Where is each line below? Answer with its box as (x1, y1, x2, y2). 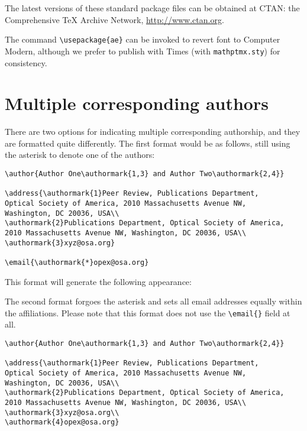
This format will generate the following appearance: (5, 275, 192, 287)
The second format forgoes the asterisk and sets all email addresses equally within (5, 295, 302, 307)
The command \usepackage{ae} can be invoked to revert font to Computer (5, 33, 280, 46)
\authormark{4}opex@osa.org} (5, 418, 119, 427)
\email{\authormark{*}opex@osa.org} (5, 258, 149, 267)
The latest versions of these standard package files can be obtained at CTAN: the (5, 2, 300, 14)
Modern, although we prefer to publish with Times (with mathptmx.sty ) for (5, 44, 280, 57)
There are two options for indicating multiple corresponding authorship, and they (5, 125, 300, 138)
